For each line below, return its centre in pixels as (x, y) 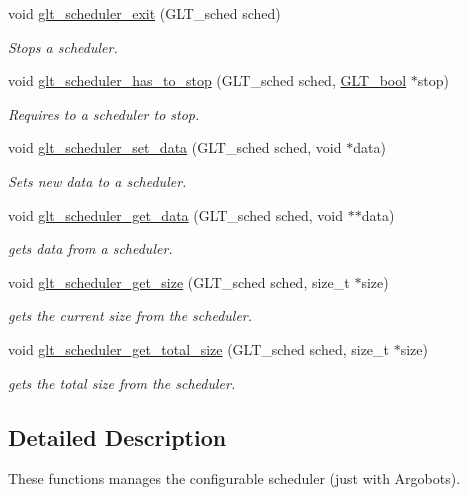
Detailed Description (117, 436)
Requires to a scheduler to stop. (104, 113)
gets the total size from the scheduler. (122, 382)
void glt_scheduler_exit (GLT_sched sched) (144, 13)
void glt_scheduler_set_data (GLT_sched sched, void (175, 147)
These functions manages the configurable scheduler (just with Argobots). (234, 478)
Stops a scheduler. (63, 46)
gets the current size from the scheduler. (130, 315)
